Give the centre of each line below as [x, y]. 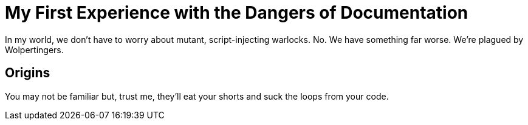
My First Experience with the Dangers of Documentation [237, 13]
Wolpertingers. [34, 50]
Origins [28, 73]
